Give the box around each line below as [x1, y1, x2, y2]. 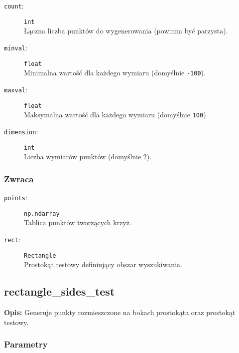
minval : [4, 42, 27, 52]
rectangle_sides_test [4, 284, 115, 299]
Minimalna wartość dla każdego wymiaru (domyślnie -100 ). [24, 67, 206, 78]
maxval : [4, 84, 27, 94]
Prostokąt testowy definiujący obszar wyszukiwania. [24, 259, 182, 270]
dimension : [4, 126, 38, 136]
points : [4, 192, 27, 202]
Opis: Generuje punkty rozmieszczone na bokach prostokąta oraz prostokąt [4, 307, 236, 317]
